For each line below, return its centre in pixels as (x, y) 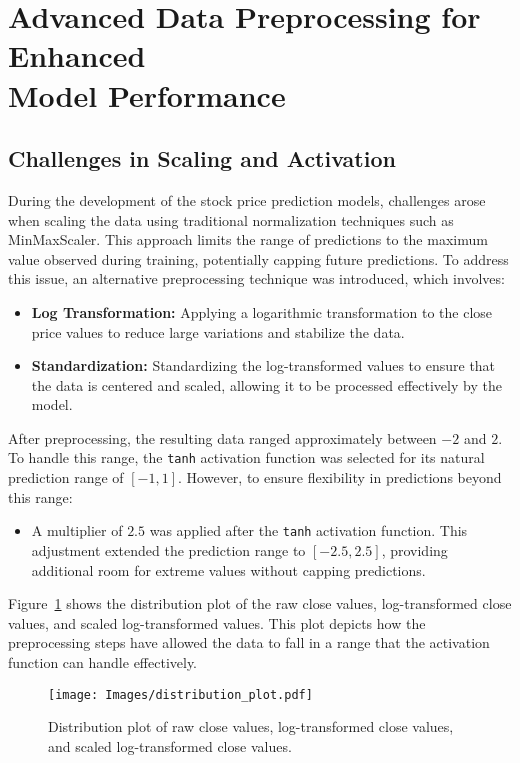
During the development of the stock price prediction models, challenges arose (247, 199)
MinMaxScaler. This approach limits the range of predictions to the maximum (248, 239)
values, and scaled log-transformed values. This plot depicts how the (217, 622)
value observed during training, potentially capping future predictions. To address (258, 258)
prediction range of (66, 477)
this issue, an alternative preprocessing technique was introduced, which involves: (256, 278)
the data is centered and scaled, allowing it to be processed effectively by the (266, 384)
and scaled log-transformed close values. (170, 745)
